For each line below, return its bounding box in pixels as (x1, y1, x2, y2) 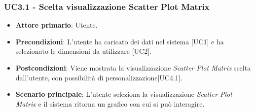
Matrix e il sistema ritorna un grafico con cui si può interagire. (15, 98, 205, 109)
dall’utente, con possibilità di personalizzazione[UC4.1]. (15, 72, 182, 82)
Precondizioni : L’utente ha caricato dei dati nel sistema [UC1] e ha (15, 36, 224, 46)
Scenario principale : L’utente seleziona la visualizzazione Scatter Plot (15, 89, 232, 99)
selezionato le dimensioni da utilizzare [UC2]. (15, 46, 151, 56)
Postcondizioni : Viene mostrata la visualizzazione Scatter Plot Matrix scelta (15, 63, 251, 73)
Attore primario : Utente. (15, 20, 98, 30)
